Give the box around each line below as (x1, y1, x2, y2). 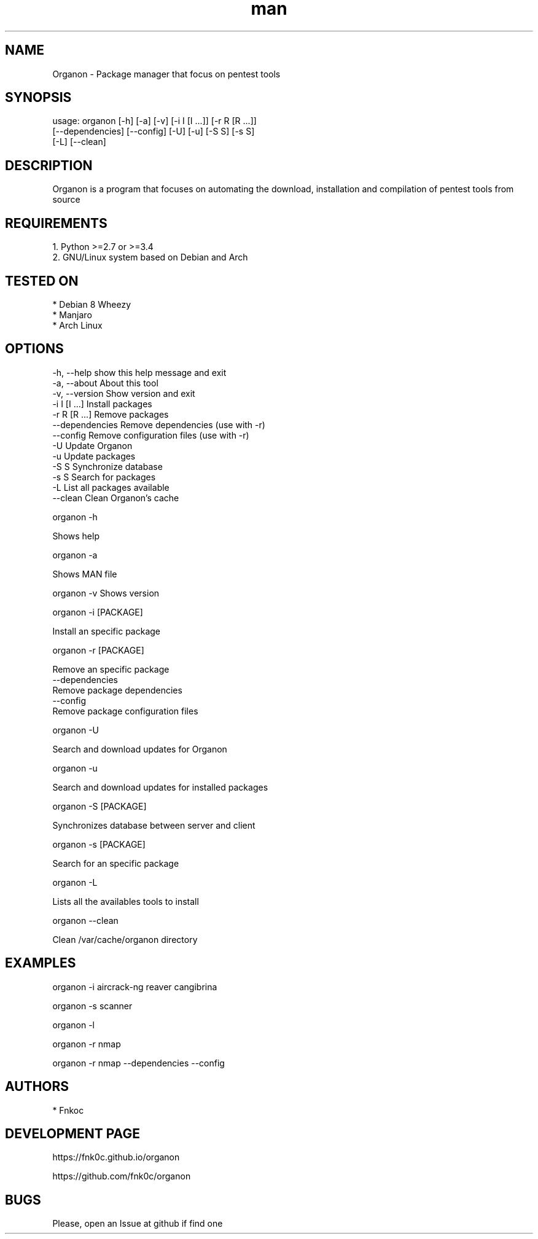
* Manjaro (52, 309, 92, 320)
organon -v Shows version (52, 587, 160, 598)
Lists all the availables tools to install (52, 896, 199, 907)
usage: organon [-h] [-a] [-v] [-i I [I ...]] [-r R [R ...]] (52, 115, 257, 127)
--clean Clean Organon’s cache (52, 492, 179, 503)
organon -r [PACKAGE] (52, 644, 144, 655)
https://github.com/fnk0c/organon (52, 1171, 191, 1182)
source (52, 194, 80, 205)
